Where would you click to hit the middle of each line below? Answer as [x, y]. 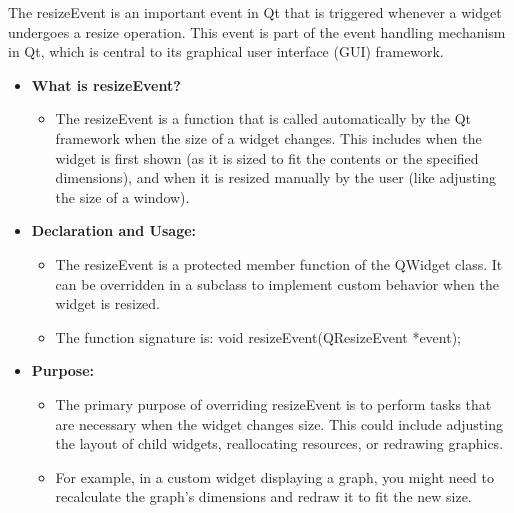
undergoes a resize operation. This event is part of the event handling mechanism [257, 31]
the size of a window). [122, 196]
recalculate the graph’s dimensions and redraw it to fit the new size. [263, 496]
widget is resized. [107, 303]
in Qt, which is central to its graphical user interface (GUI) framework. [226, 51]
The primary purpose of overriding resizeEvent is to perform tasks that [273, 403]
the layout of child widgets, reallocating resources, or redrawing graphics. [279, 443]
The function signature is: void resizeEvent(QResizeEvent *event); [258, 336]
